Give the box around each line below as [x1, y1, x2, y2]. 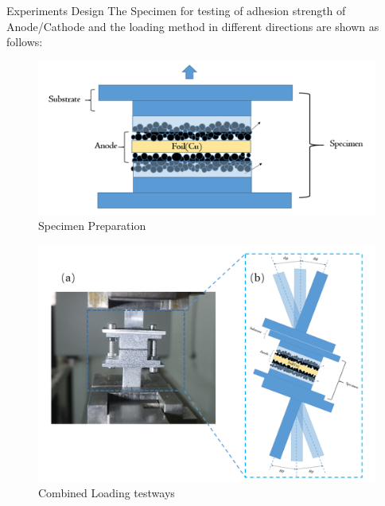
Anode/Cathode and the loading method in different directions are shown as [6, 18, 379, 34]
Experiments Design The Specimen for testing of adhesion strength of [6, 2, 346, 18]
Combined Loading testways [38, 485, 175, 501]
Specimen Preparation [38, 217, 146, 234]
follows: [6, 33, 43, 50]
